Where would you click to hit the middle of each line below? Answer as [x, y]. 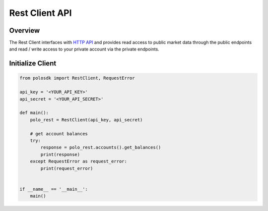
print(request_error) [67, 168]
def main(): [34, 113]
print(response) [60, 154]
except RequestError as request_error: [79, 161]
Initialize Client [33, 64]
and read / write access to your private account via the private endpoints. [84, 49]
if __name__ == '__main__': [54, 189]
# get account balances [59, 133]
